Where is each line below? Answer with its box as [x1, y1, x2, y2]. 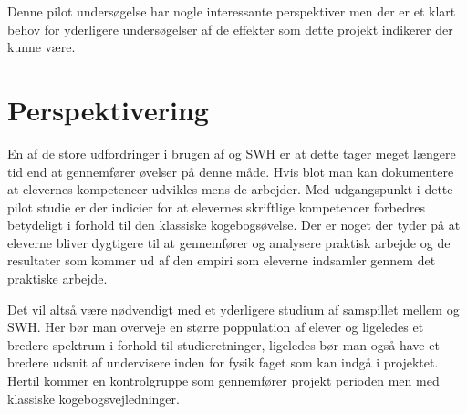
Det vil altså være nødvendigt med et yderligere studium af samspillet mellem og [7, 299, 460, 318]
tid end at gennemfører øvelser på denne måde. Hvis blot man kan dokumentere [7, 161, 454, 181]
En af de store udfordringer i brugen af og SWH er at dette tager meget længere [7, 143, 456, 162]
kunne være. [7, 37, 76, 57]
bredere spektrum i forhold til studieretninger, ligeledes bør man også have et [7, 335, 440, 354]
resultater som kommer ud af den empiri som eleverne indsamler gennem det [7, 251, 436, 270]
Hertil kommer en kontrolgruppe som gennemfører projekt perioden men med [7, 371, 440, 390]
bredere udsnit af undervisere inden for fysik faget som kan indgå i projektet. [7, 353, 439, 372]
